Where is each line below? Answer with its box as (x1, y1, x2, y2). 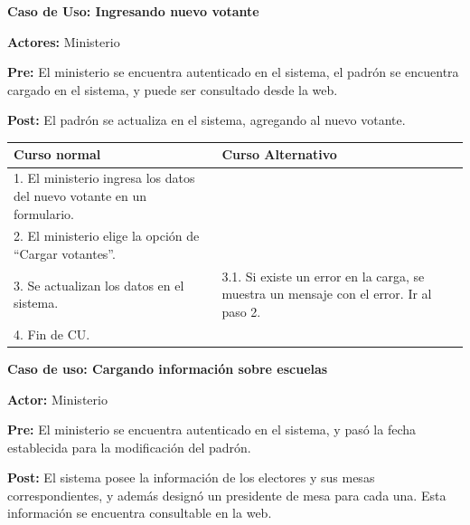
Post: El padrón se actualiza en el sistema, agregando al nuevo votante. (7, 110, 406, 129)
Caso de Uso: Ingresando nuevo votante (7, 2, 259, 20)
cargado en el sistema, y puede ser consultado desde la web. (7, 80, 338, 99)
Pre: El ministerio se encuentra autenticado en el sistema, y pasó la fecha (7, 420, 417, 439)
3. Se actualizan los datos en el (14, 275, 184, 294)
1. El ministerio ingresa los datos (14, 168, 195, 187)
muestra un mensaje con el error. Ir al (221, 284, 432, 303)
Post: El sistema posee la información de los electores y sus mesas (7, 468, 375, 487)
